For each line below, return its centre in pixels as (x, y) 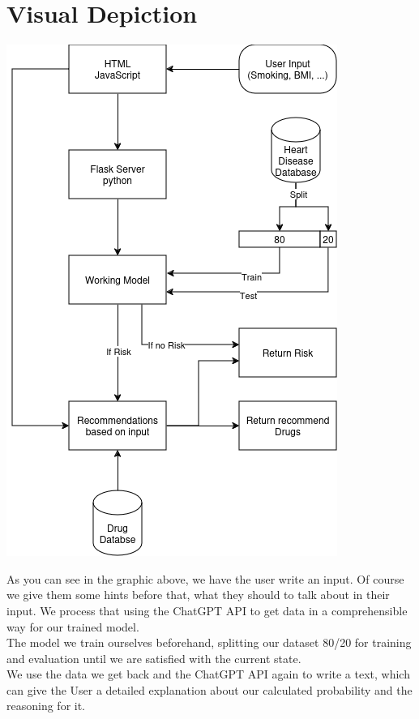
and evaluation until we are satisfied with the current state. (154, 658)
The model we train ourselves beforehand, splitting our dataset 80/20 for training (209, 642)
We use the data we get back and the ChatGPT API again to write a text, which (208, 674)
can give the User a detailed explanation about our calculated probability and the (209, 689)
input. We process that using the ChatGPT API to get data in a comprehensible (207, 610)
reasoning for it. (46, 706)
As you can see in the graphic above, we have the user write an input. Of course (205, 578)
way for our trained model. (73, 626)
